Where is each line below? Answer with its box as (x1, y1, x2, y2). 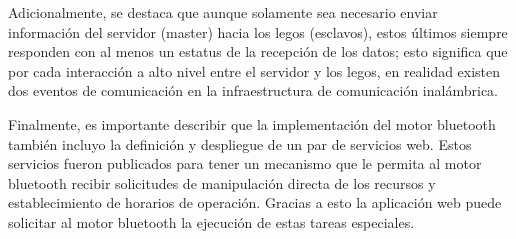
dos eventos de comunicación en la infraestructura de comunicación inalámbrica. (8, 80, 498, 101)
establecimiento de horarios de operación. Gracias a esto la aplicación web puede (8, 192, 502, 213)
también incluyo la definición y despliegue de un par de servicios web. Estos (8, 133, 472, 154)
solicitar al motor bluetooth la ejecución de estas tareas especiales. (8, 211, 415, 232)
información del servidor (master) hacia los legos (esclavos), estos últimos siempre (8, 21, 508, 42)
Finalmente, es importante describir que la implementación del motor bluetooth (8, 113, 496, 134)
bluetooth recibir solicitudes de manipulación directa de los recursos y (8, 172, 436, 193)
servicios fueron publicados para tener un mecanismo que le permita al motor (8, 153, 482, 174)
